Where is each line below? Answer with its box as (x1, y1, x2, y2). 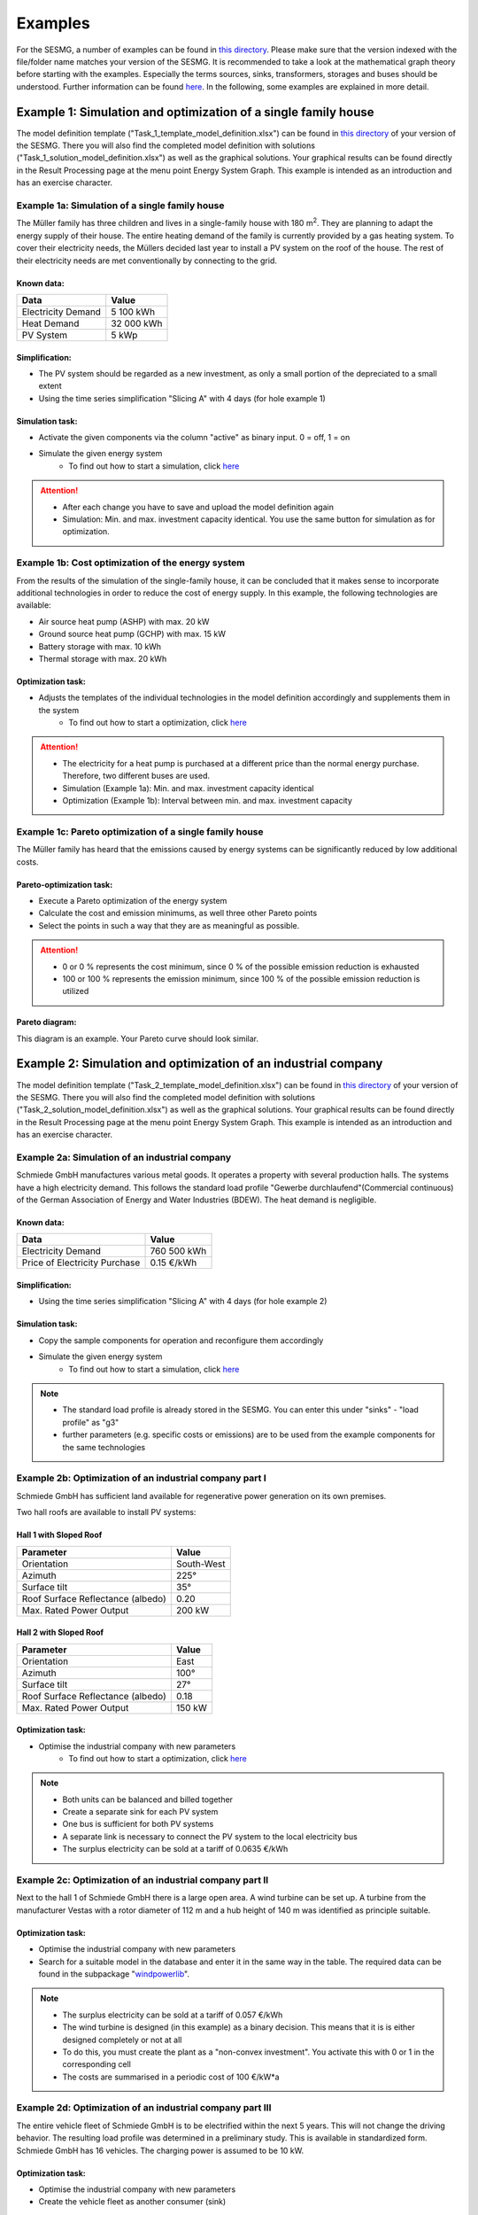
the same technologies (62, 1442, 146, 1452)
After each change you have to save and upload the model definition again (62, 501, 334, 512)
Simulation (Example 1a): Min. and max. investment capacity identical (62, 782, 314, 793)
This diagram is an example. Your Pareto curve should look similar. (16, 1033, 258, 1044)
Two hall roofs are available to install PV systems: (16, 1507, 197, 1518)
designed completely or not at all (62, 2034, 182, 2045)
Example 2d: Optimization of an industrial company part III (16, 2102, 272, 2114)
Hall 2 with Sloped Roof (16, 1627, 104, 1638)
